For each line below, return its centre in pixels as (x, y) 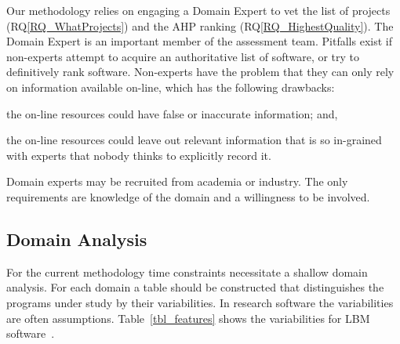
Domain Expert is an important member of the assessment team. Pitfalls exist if (199, 41)
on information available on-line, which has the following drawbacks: (171, 87)
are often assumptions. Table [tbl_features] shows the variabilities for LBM (188, 318)
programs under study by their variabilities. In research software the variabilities (200, 302)
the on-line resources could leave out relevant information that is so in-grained (194, 140)
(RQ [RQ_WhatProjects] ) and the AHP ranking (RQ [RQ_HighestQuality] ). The (200, 25)
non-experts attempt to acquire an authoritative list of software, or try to (183, 56)
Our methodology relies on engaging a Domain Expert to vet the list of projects (198, 10)
